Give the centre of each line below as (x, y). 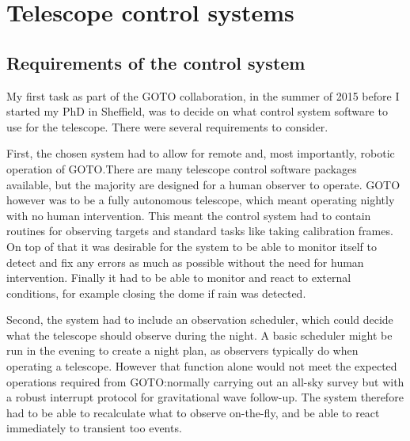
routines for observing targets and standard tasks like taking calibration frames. (200, 231)
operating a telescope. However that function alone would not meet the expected (202, 366)
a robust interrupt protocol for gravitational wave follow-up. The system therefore (205, 397)
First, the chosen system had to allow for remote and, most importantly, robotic (201, 153)
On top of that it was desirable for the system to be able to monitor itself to (192, 246)
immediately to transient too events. (94, 428)
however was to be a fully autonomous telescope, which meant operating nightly (201, 200)
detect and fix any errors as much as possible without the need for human (185, 262)
